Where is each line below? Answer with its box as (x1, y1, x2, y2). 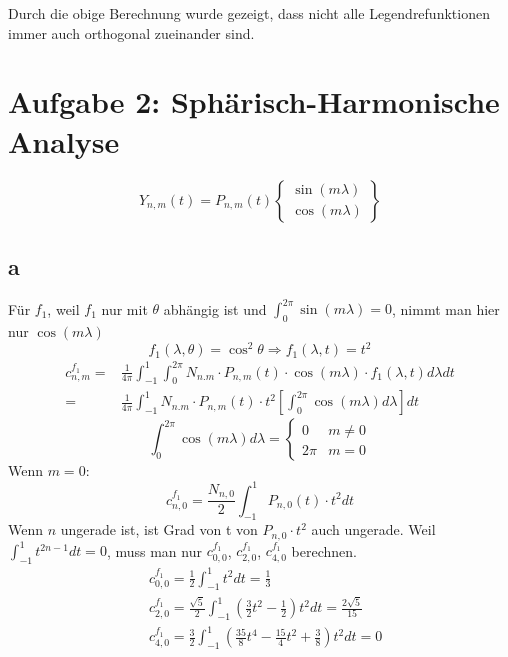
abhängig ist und (163, 298, 267, 319)
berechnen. (291, 540, 357, 561)
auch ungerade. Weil (311, 519, 436, 540)
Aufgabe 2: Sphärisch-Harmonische (8, 81, 500, 122)
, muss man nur (106, 540, 202, 561)
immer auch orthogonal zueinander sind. (8, 22, 255, 43)
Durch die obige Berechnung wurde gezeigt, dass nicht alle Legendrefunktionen (8, 3, 490, 23)
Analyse (8, 120, 120, 161)
